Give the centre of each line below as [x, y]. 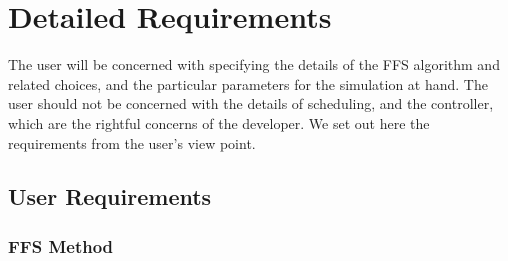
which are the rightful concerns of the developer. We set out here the [219, 122]
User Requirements [110, 196]
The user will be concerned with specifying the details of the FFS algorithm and [254, 64]
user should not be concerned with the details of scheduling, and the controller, [251, 103]
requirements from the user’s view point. [132, 142]
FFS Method [61, 245]
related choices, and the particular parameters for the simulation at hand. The [248, 83]
